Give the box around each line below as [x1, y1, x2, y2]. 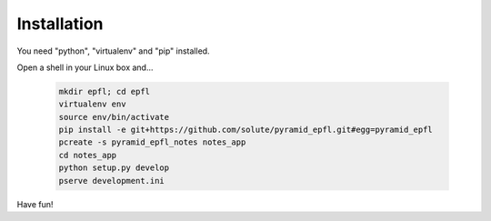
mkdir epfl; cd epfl [58, 86, 150, 96]
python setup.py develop [58, 163, 170, 173]
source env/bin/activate [58, 112, 170, 122]
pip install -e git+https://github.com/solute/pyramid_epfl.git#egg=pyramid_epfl [58, 125, 434, 136]
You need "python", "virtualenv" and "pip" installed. [16, 45, 210, 56]
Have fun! [16, 198, 54, 209]
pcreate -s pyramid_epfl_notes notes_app [58, 137, 246, 147]
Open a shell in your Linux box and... [16, 62, 154, 73]
